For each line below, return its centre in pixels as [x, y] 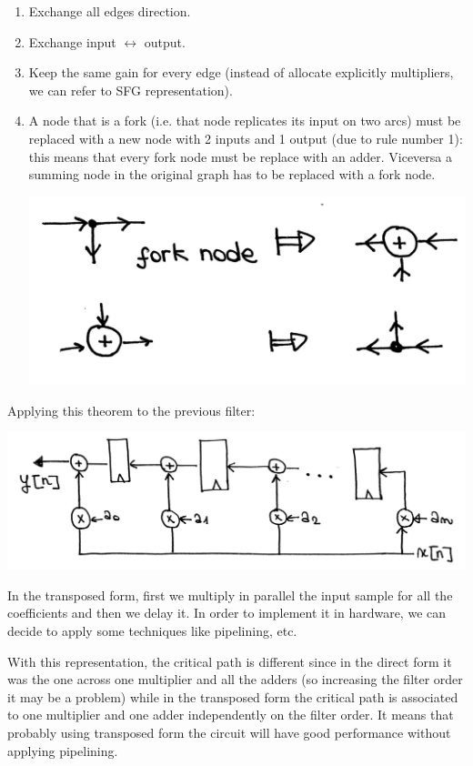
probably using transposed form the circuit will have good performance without [229, 733]
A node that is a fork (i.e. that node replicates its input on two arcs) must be [245, 121]
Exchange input [72, 41]
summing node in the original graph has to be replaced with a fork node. [232, 174]
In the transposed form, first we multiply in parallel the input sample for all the [230, 595]
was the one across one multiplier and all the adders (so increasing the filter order [235, 679]
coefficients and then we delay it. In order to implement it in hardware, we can [227, 613]
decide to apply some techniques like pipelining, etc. [152, 631]
